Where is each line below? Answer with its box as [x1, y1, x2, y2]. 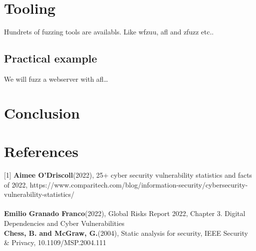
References [4, 141, 79, 161]
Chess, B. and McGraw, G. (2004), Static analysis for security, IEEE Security [4, 227, 248, 238]
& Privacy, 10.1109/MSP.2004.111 [4, 237, 106, 248]
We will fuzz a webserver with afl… [4, 73, 108, 84]
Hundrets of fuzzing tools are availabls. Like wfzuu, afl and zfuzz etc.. [4, 27, 214, 37]
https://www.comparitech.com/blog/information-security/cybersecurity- [30, 179, 248, 189]
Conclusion [4, 102, 80, 123]
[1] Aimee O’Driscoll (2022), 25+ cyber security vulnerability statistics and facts [4, 170, 252, 180]
